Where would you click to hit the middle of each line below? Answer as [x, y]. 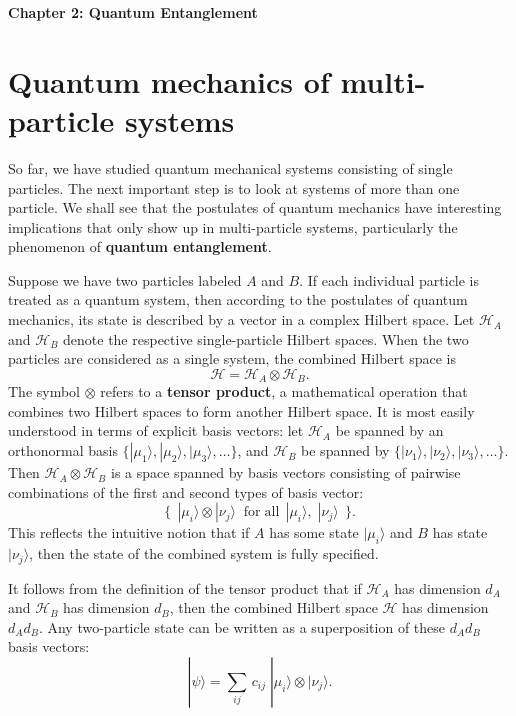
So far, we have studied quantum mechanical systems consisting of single [230, 167]
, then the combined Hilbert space [273, 607]
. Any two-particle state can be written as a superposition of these [242, 626]
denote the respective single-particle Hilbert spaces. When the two [266, 338]
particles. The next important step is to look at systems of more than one [234, 187]
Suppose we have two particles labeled [125, 279]
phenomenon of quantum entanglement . [140, 246]
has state [460, 532]
